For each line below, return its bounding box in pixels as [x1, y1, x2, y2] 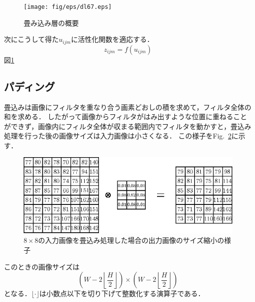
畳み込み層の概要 [24, 17, 79, 28]
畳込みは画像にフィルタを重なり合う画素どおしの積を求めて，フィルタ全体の [4, 101, 252, 112]
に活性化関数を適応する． [71, 34, 154, 44]
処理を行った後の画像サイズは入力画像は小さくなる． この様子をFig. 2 [4, 131, 232, 141]
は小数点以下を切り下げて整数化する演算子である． [39, 288, 205, 299]
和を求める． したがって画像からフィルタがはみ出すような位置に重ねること [4, 111, 247, 122]
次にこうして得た [4, 34, 59, 44]
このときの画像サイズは [4, 261, 80, 271]
